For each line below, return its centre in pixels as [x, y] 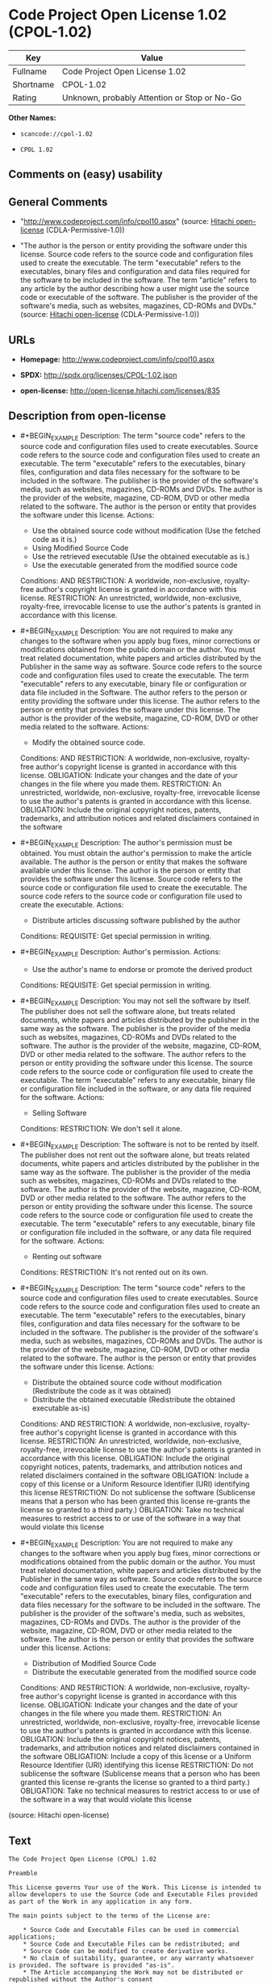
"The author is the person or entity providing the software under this [133, 246]
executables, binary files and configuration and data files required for [135, 272]
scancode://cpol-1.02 [56, 134]
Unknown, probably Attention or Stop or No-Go [152, 97]
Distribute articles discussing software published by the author [136, 920]
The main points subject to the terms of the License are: [110, 1915]
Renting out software [67, 1256]
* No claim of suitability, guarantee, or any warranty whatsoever [138, 1958]
